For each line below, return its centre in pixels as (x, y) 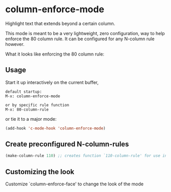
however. (15, 44)
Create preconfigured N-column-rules (67, 144)
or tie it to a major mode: (31, 119)
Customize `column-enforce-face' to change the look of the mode (75, 184)
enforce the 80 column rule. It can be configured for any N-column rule (80, 39)
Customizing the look (40, 172)
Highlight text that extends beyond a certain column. (60, 23)
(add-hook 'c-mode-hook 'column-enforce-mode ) (55, 128)
